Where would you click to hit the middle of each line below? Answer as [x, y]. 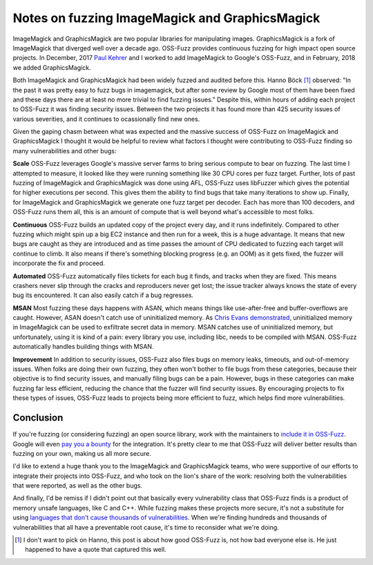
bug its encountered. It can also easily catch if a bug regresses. [103, 295]
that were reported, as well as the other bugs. [78, 486]
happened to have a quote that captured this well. [96, 550]
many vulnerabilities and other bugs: [65, 151]
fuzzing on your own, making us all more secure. [82, 453]
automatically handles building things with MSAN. [83, 347]
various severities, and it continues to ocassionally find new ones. [106, 119]
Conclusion [38, 418]
